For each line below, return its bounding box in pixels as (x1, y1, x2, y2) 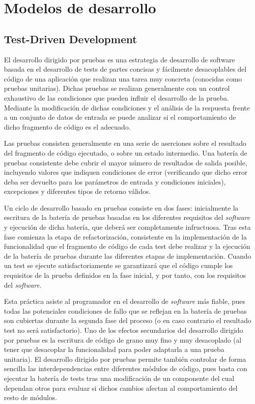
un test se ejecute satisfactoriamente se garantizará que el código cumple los (4, 260, 233, 270)
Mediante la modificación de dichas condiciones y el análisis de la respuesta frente (4, 102, 250, 112)
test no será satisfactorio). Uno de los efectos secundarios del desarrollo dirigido (4, 325, 243, 335)
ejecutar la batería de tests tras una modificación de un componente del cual (4, 373, 234, 383)
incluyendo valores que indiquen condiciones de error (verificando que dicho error (4, 167, 248, 177)
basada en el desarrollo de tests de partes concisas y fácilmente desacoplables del (4, 64, 247, 74)
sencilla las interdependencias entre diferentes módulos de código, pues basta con (4, 363, 247, 374)
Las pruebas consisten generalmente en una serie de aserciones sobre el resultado (4, 138, 246, 148)
